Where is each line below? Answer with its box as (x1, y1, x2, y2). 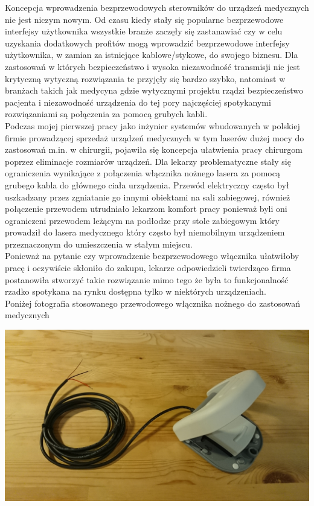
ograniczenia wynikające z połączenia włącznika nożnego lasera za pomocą (5, 167, 280, 179)
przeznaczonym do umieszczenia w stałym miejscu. (5, 237, 193, 250)
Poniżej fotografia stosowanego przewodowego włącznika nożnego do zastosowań (5, 296, 301, 309)
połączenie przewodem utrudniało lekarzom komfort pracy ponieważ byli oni (5, 202, 287, 215)
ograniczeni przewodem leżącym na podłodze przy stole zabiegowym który (5, 214, 280, 226)
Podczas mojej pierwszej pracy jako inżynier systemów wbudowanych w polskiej (5, 119, 300, 132)
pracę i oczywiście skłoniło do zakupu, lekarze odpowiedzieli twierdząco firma (5, 261, 291, 274)
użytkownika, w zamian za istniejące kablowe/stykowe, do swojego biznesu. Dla (5, 48, 298, 61)
